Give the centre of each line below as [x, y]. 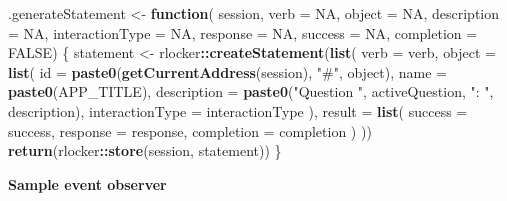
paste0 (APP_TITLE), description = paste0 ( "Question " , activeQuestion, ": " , [251, 91]
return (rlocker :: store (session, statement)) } [145, 150]
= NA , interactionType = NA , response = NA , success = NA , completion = [243, 32]
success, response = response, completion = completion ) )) [190, 130]
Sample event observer [87, 183]
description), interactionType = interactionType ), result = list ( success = [238, 110]
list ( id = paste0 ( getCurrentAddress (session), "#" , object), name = [228, 71]
